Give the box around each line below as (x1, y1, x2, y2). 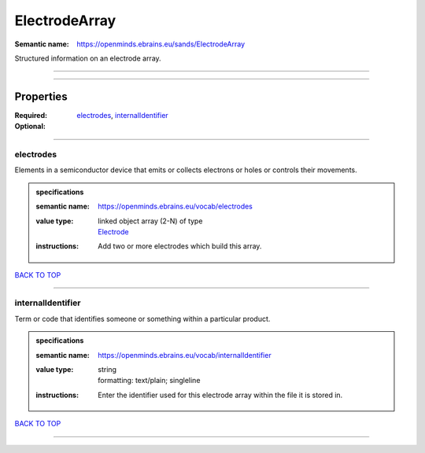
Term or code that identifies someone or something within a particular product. (14, 314, 271, 323)
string (98, 365, 117, 374)
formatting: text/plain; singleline (98, 376, 201, 385)
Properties (14, 90, 68, 103)
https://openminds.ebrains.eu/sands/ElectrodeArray (76, 39, 246, 49)
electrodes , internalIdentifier (76, 110, 168, 120)
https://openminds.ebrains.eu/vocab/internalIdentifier (98, 350, 272, 359)
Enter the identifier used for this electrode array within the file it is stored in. (98, 390, 343, 400)
